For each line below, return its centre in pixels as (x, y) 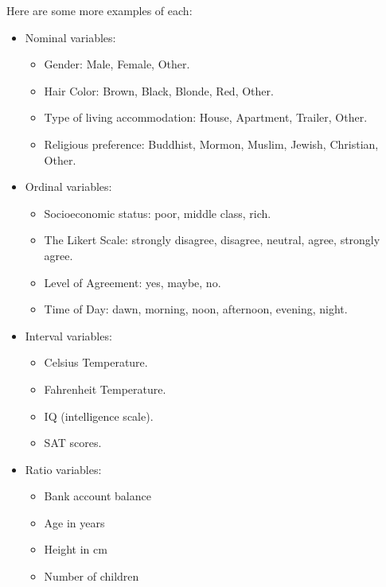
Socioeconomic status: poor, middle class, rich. (158, 213)
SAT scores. (73, 443)
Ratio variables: (63, 469)
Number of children (92, 576)
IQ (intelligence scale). (99, 416)
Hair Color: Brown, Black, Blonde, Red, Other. (159, 90)
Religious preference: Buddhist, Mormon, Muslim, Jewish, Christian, (211, 144)
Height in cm (76, 549)
